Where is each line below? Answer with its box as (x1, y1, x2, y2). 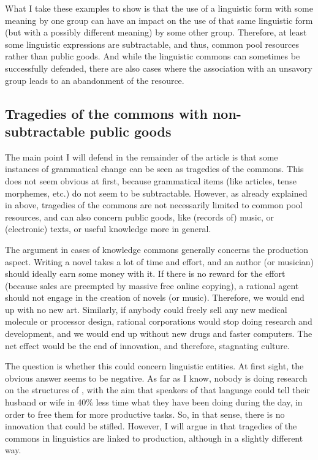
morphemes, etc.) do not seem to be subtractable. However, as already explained (5, 186, 308, 199)
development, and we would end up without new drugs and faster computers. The (5, 327, 312, 340)
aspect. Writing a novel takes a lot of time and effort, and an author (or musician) (5, 255, 314, 268)
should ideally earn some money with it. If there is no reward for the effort (5, 267, 286, 280)
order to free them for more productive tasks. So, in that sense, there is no (5, 407, 285, 420)
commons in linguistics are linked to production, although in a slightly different (5, 431, 303, 444)
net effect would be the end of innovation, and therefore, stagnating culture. (5, 339, 290, 352)
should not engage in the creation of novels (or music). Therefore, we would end (5, 291, 305, 304)
